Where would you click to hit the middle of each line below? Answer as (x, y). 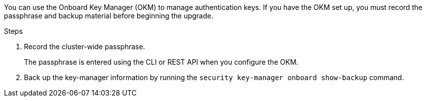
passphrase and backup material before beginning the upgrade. (109, 16)
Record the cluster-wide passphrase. (85, 47)
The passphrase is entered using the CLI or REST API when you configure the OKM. (161, 62)
